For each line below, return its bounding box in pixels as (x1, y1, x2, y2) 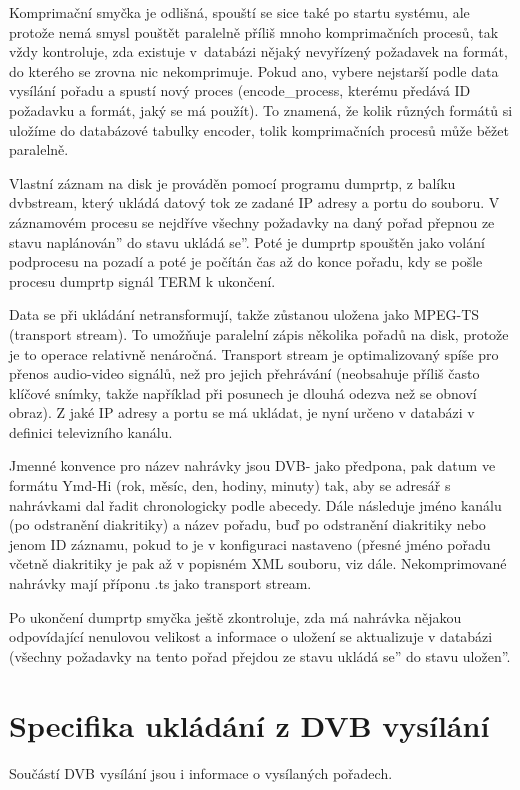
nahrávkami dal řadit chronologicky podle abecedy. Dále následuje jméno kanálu (9, 494, 502, 515)
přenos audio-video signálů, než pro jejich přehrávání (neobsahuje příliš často (9, 363, 480, 384)
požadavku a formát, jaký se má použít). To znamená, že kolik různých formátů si (9, 99, 513, 120)
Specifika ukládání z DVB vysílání (9, 704, 490, 745)
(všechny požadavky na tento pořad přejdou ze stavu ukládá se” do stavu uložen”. (9, 645, 511, 666)
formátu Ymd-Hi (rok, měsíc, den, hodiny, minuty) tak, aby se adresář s (9, 475, 451, 496)
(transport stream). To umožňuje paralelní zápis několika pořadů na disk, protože (9, 323, 509, 344)
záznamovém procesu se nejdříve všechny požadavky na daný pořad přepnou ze (9, 211, 495, 232)
